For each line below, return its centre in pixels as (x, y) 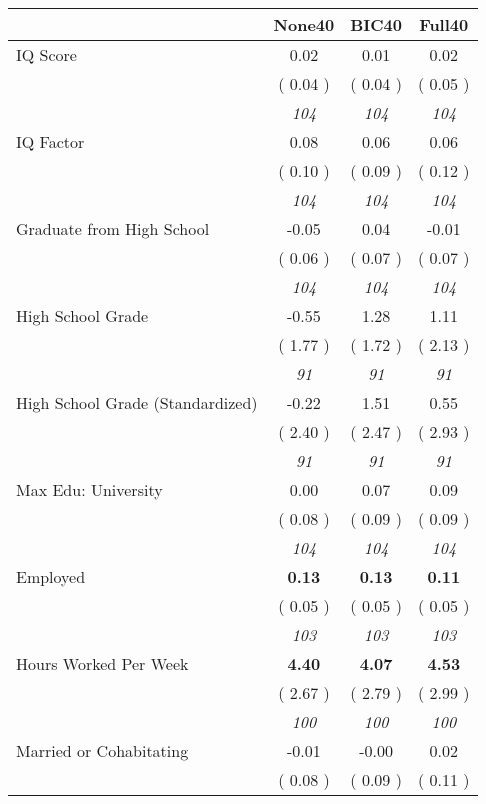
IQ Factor (50, 141)
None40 (304, 24)
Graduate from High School (113, 228)
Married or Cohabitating (102, 750)
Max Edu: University (89, 489)
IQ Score (46, 54)
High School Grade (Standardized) (137, 402)
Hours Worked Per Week (102, 663)
